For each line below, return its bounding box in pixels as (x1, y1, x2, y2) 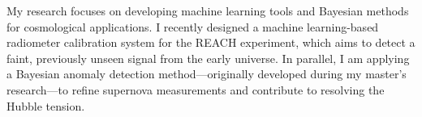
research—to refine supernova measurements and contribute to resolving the (6, 81, 385, 98)
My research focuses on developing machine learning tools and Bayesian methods (6, 2, 409, 19)
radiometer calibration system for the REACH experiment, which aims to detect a (6, 34, 416, 51)
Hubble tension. (6, 97, 85, 114)
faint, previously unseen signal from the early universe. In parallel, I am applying (6, 49, 410, 66)
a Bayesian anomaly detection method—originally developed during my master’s (6, 65, 407, 82)
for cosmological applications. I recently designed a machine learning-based (6, 18, 379, 35)
